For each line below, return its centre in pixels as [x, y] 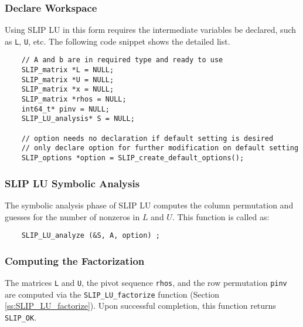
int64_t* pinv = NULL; [65, 109]
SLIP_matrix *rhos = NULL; [74, 100]
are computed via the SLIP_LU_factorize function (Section [112, 294]
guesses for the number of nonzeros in [72, 216]
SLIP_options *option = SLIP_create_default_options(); [133, 158]
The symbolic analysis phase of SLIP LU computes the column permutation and [149, 205]
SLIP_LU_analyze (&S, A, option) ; [91, 236]
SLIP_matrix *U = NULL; [68, 80]
